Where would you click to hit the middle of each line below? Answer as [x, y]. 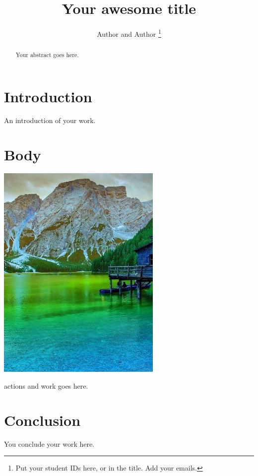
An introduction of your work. [50, 120]
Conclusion [42, 420]
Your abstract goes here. [47, 55]
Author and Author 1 [129, 33]
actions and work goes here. [46, 386]
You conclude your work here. [49, 443]
